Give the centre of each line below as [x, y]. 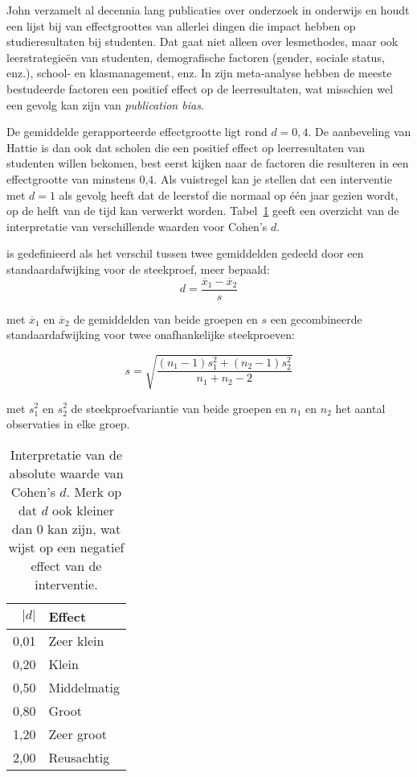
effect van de [66, 565]
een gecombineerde [316, 318]
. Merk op [94, 491]
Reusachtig [79, 757]
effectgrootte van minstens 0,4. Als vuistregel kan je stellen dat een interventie [199, 178]
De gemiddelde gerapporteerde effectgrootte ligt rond [137, 132]
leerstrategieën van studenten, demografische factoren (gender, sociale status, [196, 57]
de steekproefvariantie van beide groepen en [179, 408]
